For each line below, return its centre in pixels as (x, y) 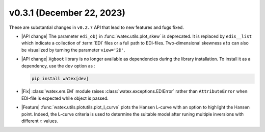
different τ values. (40, 121)
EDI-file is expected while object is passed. (65, 98)
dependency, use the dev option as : (58, 66)
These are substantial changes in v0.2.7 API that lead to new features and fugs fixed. (96, 27)
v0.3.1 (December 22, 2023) (67, 13)
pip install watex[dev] (60, 79)
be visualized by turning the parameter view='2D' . (73, 50)
